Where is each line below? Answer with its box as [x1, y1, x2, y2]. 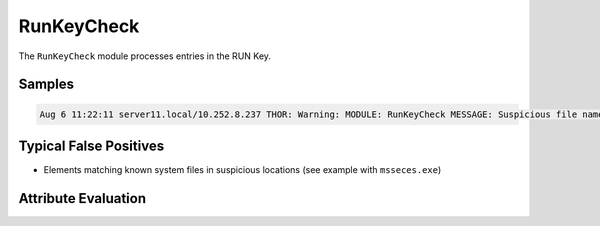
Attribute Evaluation [18, 190, 147, 207]
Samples [18, 76, 75, 93]
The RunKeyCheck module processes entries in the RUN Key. [18, 50, 272, 62]
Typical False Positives [18, 137, 165, 154]
